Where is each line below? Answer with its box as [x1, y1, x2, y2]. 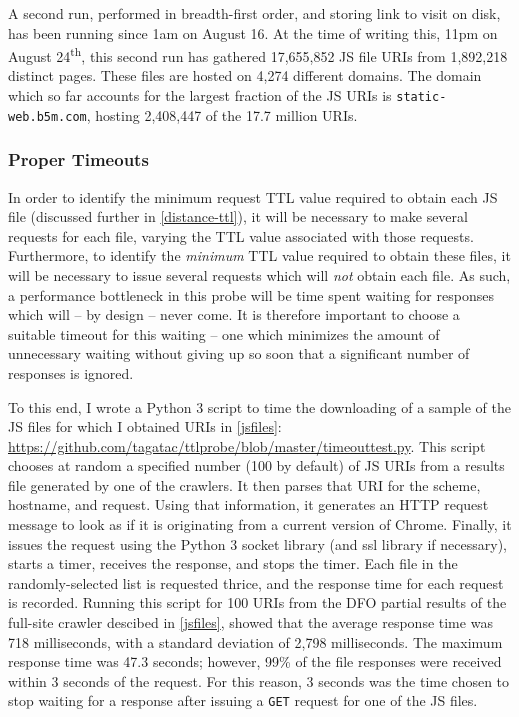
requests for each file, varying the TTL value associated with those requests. [8, 225, 474, 246]
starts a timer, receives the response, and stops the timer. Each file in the [8, 553, 458, 574]
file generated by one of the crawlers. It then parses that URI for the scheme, [8, 474, 481, 495]
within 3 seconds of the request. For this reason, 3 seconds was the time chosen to [8, 670, 510, 691]
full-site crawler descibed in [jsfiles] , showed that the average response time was [8, 612, 493, 633]
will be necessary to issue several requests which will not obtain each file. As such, [8, 264, 511, 285]
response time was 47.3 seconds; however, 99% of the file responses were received [8, 651, 502, 672]
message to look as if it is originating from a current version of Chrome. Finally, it [8, 514, 512, 535]
